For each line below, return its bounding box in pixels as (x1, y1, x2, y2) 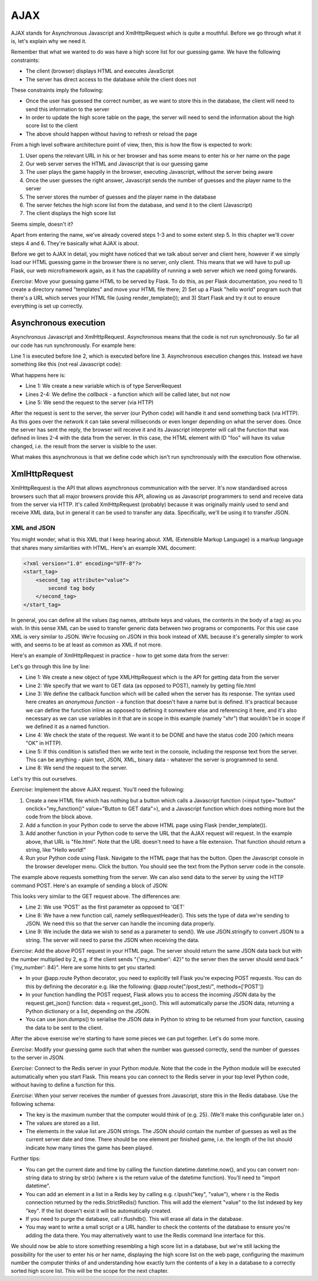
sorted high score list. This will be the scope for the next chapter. (11, 1267, 169, 1275)
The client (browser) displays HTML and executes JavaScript (25, 68, 174, 75)
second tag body (48, 585, 95, 592)
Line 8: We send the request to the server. (25, 764, 128, 771)
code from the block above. (25, 813, 93, 820)
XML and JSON (11, 524, 55, 532)
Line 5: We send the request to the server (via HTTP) (25, 398, 154, 406)
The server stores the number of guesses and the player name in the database (25, 193, 217, 200)
